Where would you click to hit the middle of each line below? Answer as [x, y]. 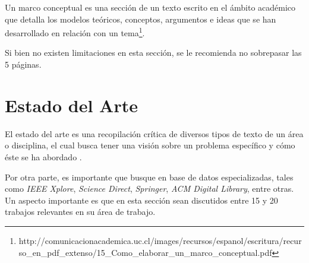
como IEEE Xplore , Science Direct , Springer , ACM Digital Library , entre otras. [149, 188]
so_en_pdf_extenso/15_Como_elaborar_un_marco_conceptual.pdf [145, 252]
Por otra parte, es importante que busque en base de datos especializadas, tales [149, 177]
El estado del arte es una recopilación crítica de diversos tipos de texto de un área [154, 133]
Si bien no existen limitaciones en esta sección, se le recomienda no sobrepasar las [153, 53]
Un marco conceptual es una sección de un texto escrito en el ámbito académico [150, 7]
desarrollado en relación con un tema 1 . [75, 32]
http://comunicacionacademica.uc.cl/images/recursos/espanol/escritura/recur [160, 240]
